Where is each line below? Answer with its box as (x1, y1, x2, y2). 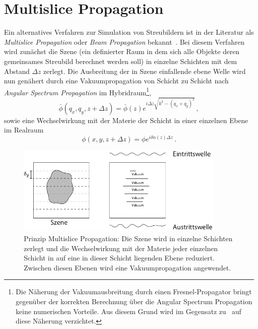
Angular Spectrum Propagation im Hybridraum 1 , (4, 85, 151, 97)
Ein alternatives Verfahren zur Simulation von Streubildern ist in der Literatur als (4, 27, 254, 37)
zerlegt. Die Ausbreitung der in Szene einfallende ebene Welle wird (43, 66, 246, 76)
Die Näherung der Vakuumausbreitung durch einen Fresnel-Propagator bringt (15, 286, 252, 297)
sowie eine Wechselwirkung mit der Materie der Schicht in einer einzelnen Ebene (4, 115, 249, 125)
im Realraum (4, 125, 44, 135)
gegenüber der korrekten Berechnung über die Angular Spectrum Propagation (15, 296, 253, 307)
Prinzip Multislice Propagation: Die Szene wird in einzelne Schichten (24, 233, 233, 244)
